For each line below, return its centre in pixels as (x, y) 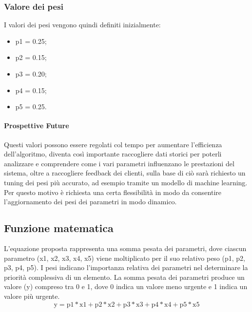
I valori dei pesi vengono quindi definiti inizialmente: (82, 25)
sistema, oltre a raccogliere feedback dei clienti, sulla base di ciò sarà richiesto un (125, 173)
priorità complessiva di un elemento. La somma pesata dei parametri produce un (124, 277)
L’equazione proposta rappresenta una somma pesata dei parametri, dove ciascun (125, 248)
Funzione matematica (59, 228)
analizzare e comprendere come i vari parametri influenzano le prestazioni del (119, 163)
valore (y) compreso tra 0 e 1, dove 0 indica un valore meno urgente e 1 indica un (126, 286)
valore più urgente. (32, 296)
